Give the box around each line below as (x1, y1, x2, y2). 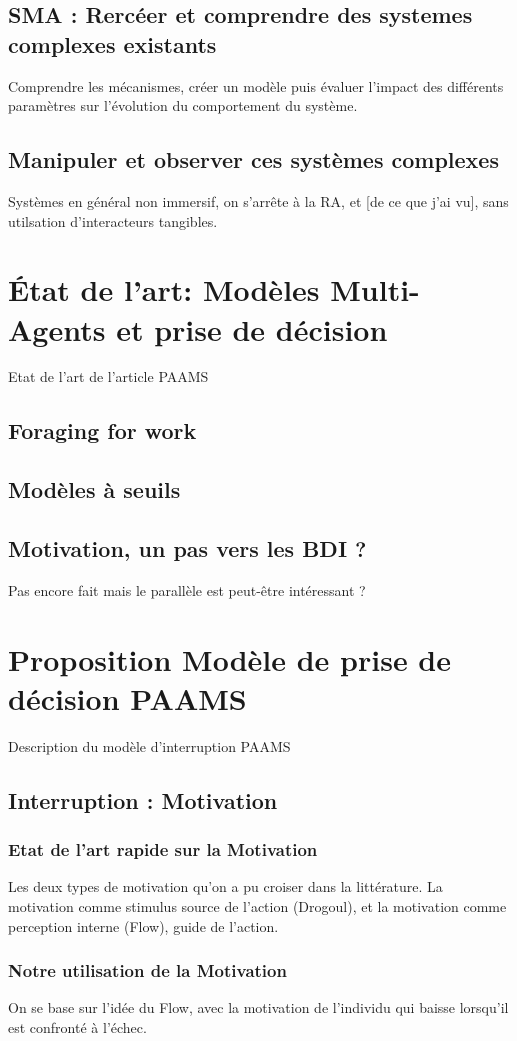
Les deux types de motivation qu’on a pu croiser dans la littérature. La (8, 876, 443, 897)
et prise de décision (116, 308, 388, 349)
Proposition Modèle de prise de (8, 638, 452, 679)
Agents (8, 308, 106, 349)
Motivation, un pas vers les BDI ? (8, 533, 367, 564)
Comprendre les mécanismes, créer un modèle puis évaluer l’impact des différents (8, 75, 504, 96)
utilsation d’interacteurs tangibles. (8, 210, 218, 231)
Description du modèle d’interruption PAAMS (8, 735, 291, 756)
